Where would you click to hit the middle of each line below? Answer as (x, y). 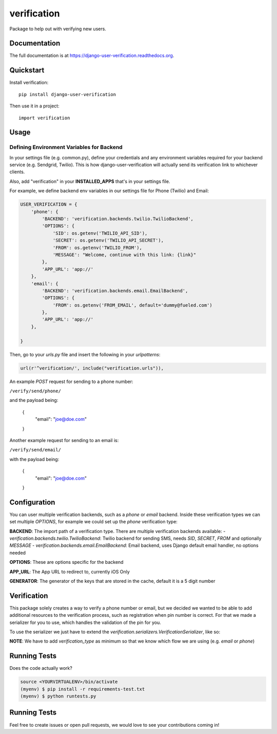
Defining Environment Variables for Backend (66, 148)
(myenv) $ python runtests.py (58, 696)
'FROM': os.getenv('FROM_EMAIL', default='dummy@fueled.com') (133, 305)
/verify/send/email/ (35, 450)
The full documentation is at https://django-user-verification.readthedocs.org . (92, 56)
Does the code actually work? (41, 668)
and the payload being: (34, 400)
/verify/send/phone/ (35, 391)
